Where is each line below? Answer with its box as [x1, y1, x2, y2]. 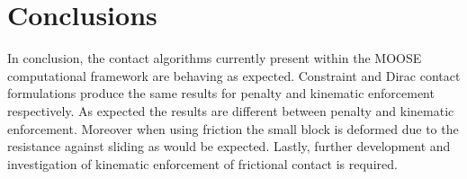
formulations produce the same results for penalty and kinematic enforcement [7, 84, 435, 103]
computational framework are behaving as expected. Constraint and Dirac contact [7, 66, 461, 85]
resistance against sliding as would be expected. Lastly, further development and [7, 137, 451, 156]
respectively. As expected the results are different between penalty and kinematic [7, 101, 454, 120]
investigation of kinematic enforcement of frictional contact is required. [7, 154, 398, 173]
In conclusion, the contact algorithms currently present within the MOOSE [7, 49, 422, 67]
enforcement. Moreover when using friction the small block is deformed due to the [7, 119, 459, 138]
